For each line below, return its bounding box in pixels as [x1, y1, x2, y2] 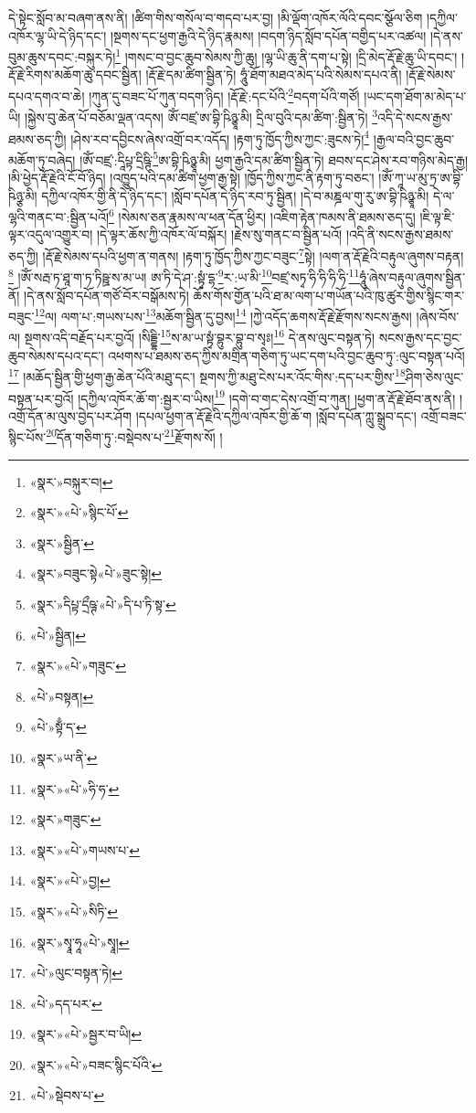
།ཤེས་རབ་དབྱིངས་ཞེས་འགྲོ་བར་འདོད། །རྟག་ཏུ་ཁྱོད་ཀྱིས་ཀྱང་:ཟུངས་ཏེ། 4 [70, 126, 370, 148]
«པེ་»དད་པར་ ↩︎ [29, 993, 102, 1012]
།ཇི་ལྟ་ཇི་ [419, 207, 455, 226]
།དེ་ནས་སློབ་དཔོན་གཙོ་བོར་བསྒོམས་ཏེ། [24, 285, 189, 304]
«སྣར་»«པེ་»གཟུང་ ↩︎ [29, 656, 126, 675]
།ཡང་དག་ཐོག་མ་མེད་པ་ [364, 86, 467, 105]
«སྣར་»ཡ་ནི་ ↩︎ [29, 747, 98, 767]
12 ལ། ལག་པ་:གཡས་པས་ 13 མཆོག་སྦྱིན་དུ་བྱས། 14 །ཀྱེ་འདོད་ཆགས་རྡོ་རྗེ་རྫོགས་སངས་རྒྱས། [34, 304, 412, 325]
